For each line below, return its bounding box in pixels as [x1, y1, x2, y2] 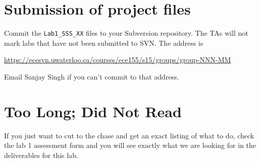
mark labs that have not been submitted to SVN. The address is [4, 37, 203, 48]
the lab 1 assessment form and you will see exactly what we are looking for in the [4, 140, 256, 150]
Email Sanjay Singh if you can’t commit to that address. [4, 71, 179, 82]
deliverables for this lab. [4, 149, 78, 160]
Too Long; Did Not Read [4, 101, 182, 121]
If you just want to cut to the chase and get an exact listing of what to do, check [4, 130, 254, 140]
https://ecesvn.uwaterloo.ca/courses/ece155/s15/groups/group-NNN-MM [4, 54, 231, 65]
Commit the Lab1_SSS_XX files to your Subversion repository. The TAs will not [4, 28, 248, 38]
